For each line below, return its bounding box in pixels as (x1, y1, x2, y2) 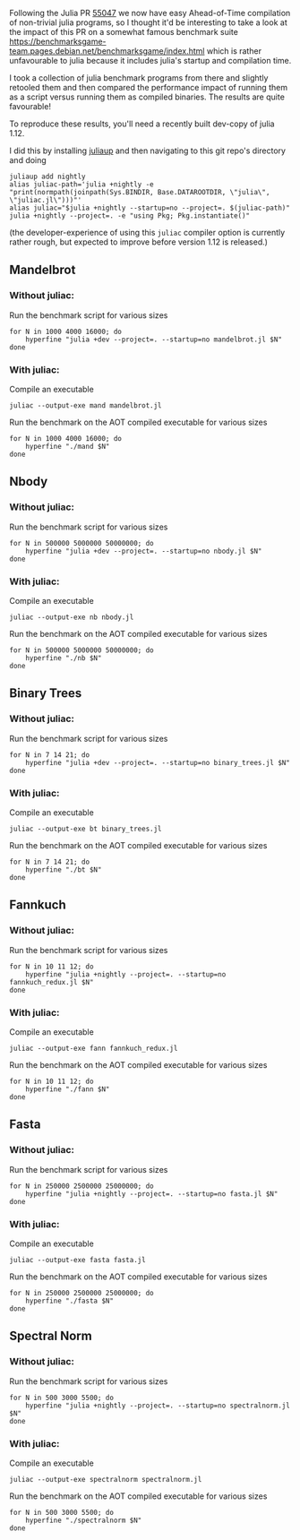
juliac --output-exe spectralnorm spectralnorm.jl (9, 1475, 202, 1484)
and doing (9, 155, 47, 165)
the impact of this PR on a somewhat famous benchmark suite (9, 27, 239, 37)
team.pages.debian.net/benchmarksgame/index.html (9, 46, 205, 56)
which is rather (206, 46, 262, 56)
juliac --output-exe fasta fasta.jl (9, 1255, 146, 1264)
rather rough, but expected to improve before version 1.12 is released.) (9, 237, 269, 247)
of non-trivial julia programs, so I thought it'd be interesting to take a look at (9, 17, 288, 28)
